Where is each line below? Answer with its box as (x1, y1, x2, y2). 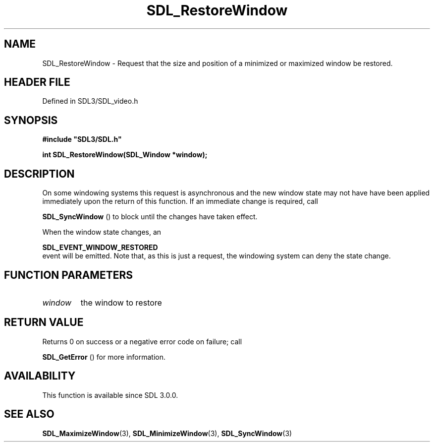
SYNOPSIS (4, 114, 58, 127)
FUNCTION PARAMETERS (4, 268, 133, 281)
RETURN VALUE (4, 316, 84, 329)
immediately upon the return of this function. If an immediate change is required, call (42, 197, 318, 206)
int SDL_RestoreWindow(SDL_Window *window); (42, 150, 208, 159)
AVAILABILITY (4, 370, 76, 382)
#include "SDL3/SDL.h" (42, 135, 122, 144)
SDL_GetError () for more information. (42, 352, 166, 361)
